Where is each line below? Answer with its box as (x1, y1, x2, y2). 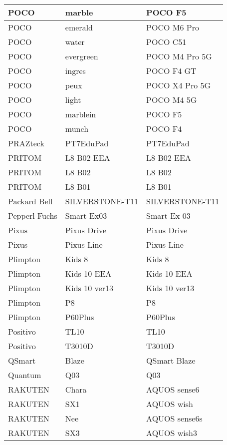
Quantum (8, 369, 41, 381)
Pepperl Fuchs (8, 210, 57, 221)
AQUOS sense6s (146, 413, 203, 424)
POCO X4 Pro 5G (146, 79, 211, 91)
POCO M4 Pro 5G (146, 50, 212, 62)
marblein (65, 108, 96, 120)
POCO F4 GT (146, 65, 197, 76)
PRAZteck (8, 137, 44, 149)
